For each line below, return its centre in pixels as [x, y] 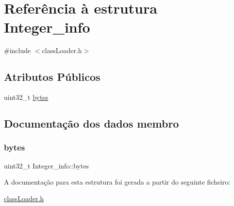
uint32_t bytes [26, 97]
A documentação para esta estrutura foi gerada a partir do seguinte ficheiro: [117, 182]
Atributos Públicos [52, 77]
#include [17, 50]
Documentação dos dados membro [92, 123]
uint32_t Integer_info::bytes [47, 165]
